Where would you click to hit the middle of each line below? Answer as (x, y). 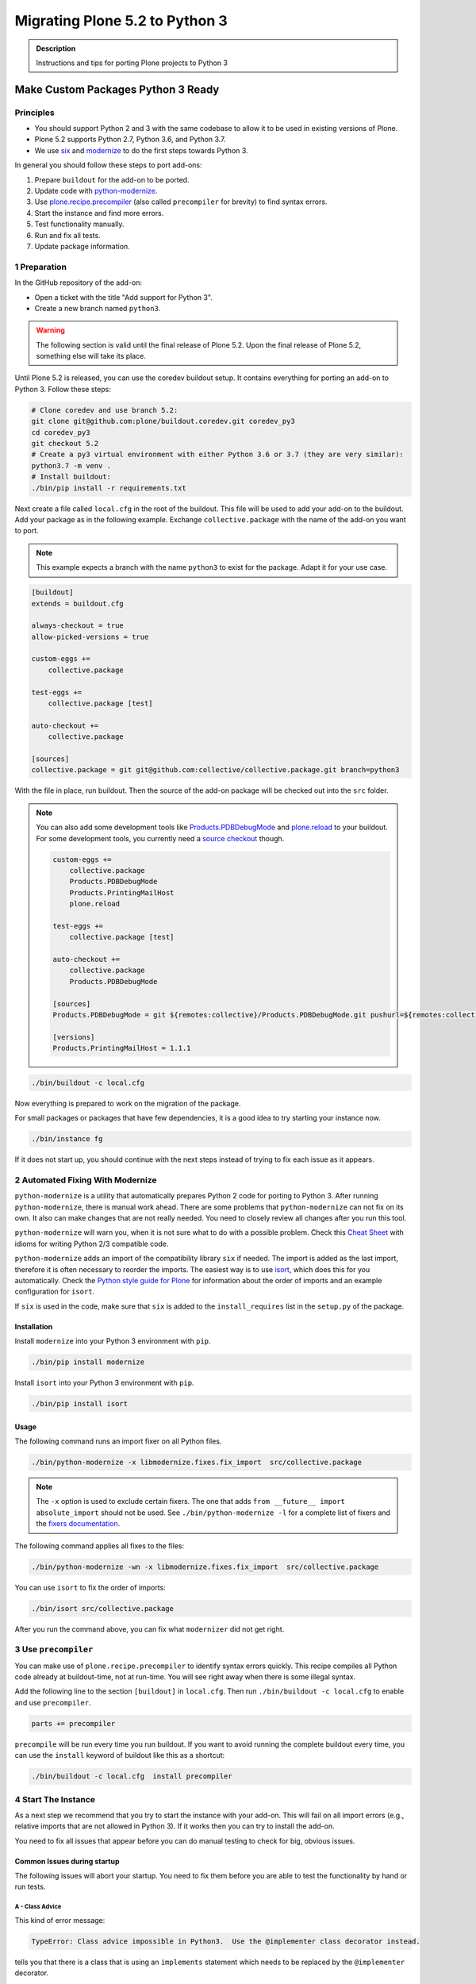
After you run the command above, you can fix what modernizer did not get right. (150, 1629)
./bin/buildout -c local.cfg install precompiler (132, 1776)
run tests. (30, 1887)
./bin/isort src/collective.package (103, 1608)
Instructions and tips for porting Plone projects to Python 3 (132, 63)
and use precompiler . (53, 1702)
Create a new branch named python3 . (98, 308)
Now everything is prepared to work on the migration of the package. (128, 1103)
